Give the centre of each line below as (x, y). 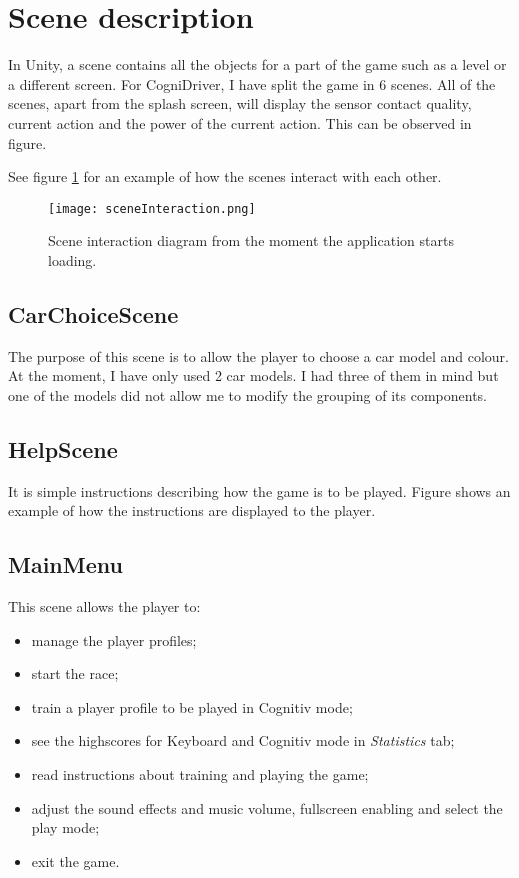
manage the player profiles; (114, 639)
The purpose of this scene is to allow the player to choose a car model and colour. (258, 355)
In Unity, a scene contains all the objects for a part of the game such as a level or (257, 64)
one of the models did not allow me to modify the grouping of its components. (247, 394)
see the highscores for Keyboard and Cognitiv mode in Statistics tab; (243, 740)
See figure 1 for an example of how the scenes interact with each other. (225, 176)
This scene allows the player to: (104, 606)
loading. (72, 259)
